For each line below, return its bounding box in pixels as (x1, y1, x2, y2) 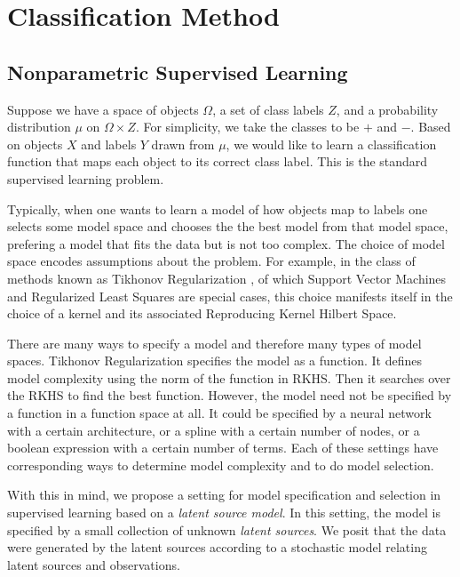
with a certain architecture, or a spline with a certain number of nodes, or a (7, 421, 420, 439)
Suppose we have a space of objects (7, 100, 199, 118)
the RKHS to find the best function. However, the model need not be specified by (7, 386, 452, 405)
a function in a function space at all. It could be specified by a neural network (7, 404, 432, 422)
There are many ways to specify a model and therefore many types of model (7, 333, 422, 352)
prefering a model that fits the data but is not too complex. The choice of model (7, 234, 445, 252)
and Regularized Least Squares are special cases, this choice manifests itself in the (7, 286, 453, 305)
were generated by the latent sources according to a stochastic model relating (7, 538, 427, 557)
